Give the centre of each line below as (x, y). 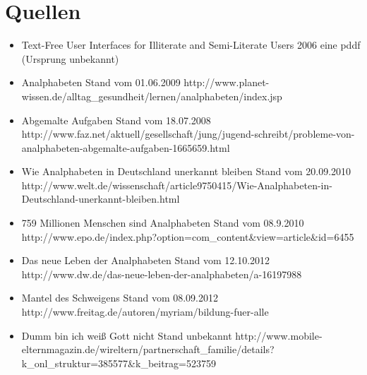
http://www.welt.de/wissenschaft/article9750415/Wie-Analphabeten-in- (177, 185)
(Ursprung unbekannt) (70, 58)
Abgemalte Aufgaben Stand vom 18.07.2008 (116, 120)
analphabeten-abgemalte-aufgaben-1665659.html (126, 147)
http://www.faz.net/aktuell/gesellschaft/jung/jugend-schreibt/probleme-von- (188, 134)
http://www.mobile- (279, 335)
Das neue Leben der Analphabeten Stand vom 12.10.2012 (146, 260)
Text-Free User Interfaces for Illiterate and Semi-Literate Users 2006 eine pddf (191, 45)
